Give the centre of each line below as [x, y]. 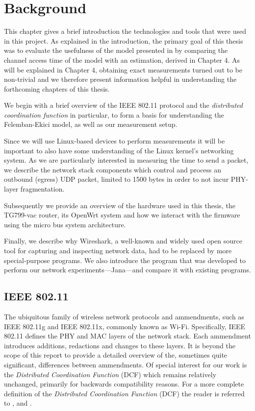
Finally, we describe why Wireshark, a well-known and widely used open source [123, 241]
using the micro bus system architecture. [65, 224]
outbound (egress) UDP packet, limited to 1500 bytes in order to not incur [116, 179]
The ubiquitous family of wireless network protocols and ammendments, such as [124, 316]
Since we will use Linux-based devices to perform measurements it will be [115, 141]
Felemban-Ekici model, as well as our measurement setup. [91, 124]
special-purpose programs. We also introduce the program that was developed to [125, 260]
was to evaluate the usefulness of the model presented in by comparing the [116, 50]
